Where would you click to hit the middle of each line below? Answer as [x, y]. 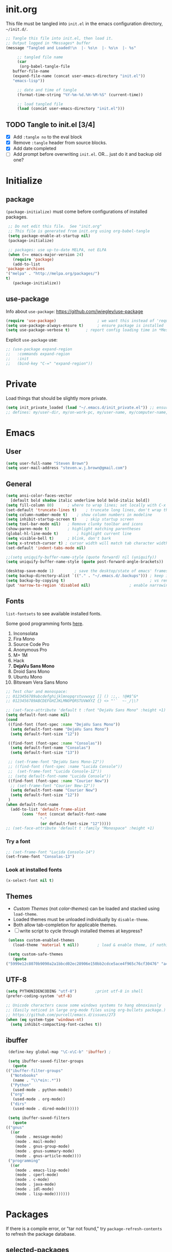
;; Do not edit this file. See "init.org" [55, 226]
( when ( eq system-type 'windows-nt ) [45, 1020]
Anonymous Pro [30, 649]
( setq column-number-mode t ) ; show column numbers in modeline [79, 515]
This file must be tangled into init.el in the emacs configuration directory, [84, 23]
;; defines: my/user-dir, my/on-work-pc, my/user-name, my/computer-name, [87, 412]
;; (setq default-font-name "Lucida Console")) [59, 776]
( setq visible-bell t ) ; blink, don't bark [58, 538]
